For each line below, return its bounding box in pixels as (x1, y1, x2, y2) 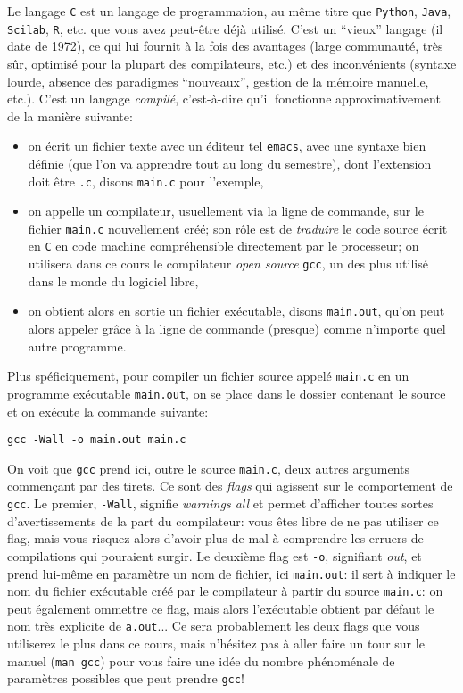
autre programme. (28, 336, 127, 355)
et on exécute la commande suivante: (7, 401, 209, 420)
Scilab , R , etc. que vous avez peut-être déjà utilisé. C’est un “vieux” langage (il (7, 19, 443, 37)
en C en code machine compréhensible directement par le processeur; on (28, 236, 419, 255)
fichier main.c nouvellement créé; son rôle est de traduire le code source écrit (28, 219, 448, 237)
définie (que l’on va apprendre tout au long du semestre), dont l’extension (28, 153, 432, 172)
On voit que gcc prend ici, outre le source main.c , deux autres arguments (7, 458, 410, 477)
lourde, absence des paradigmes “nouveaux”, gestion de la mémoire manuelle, (7, 71, 429, 90)
